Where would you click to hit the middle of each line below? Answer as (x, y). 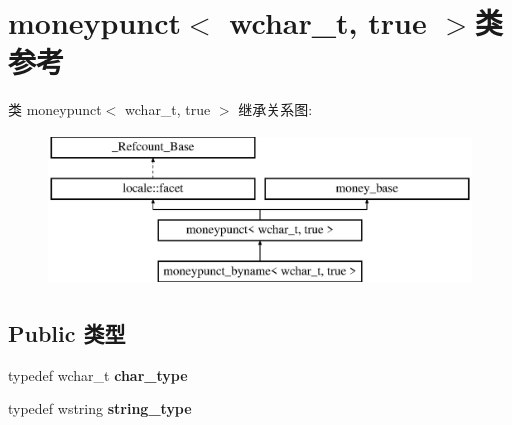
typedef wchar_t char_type (98, 374)
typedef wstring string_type (100, 408)
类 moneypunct (55, 109)
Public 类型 (67, 333)
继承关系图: (275, 109)
